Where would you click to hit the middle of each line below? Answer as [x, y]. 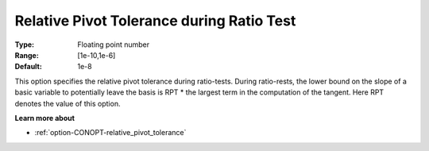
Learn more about [45, 118]
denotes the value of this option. [68, 103]
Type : [25, 45]
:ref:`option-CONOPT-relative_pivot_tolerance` [110, 133]
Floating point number [114, 45]
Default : [29, 67]
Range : [27, 55]
